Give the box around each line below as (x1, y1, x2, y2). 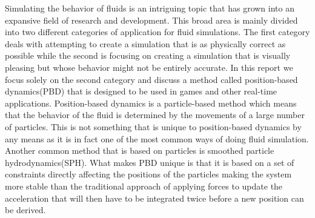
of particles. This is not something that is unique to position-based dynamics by (5, 120, 302, 133)
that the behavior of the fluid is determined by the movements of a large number (5, 108, 305, 121)
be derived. (5, 203, 46, 216)
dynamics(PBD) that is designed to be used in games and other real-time (5, 85, 277, 97)
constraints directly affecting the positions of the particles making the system (5, 168, 292, 180)
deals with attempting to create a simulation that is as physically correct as (5, 37, 286, 50)
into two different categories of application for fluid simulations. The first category (5, 25, 310, 38)
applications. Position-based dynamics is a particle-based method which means (5, 96, 297, 109)
